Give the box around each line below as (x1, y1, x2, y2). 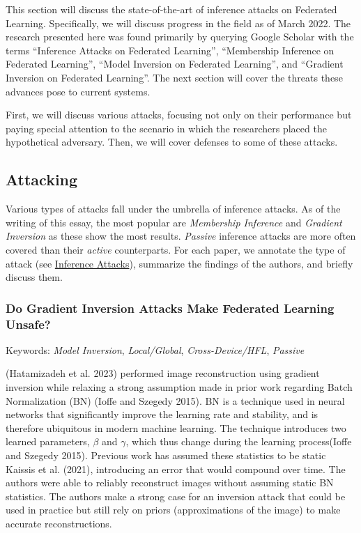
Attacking (6, 169, 78, 190)
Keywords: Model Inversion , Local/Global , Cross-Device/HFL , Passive (6, 342, 305, 357)
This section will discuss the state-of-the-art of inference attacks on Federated (6, 2, 337, 16)
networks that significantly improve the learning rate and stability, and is (6, 407, 318, 422)
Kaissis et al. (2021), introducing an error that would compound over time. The (6, 461, 346, 476)
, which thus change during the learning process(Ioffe (125, 434, 352, 449)
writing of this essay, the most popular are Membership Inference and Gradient (6, 215, 342, 229)
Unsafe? (6, 315, 51, 332)
